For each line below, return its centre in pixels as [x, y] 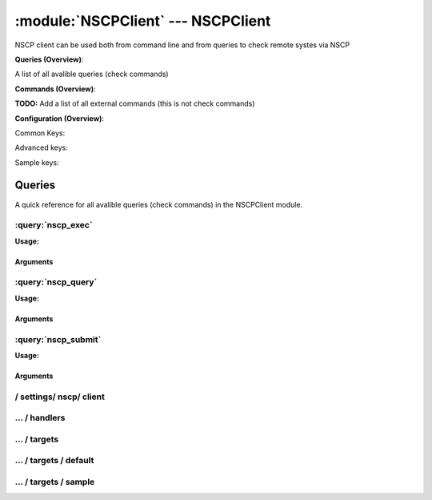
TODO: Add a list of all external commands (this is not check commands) [135, 103]
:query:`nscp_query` [56, 282]
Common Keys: [40, 133]
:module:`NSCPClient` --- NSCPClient [143, 21]
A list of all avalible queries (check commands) [92, 74]
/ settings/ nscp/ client [60, 397]
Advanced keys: [41, 147]
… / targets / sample [55, 482]
